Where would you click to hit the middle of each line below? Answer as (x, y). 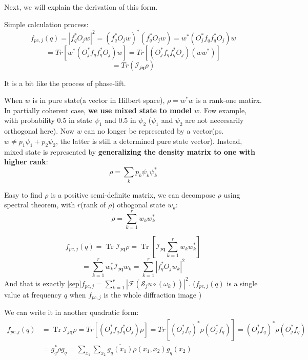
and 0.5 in (120, 120)
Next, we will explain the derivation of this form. (81, 7)
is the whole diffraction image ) (153, 294)
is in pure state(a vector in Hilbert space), (99, 100)
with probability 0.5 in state (48, 120)
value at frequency (33, 294)
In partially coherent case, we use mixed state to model (98, 110)
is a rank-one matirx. (229, 100)
